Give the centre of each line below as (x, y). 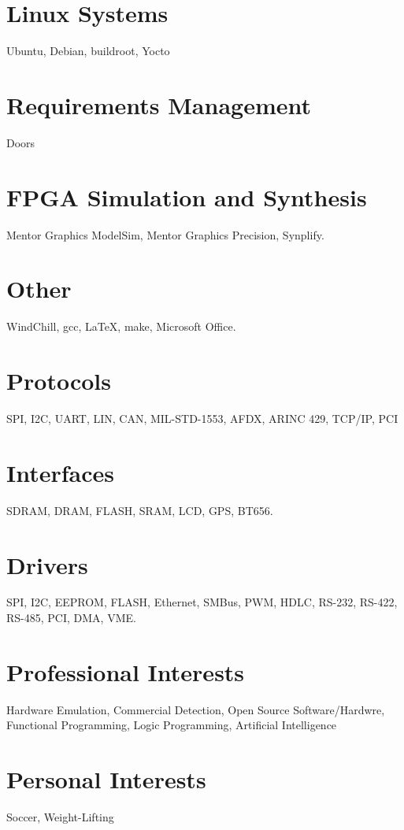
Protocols (59, 381)
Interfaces (61, 472)
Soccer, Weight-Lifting (60, 817)
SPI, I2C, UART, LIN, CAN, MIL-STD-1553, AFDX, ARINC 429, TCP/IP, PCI (202, 418)
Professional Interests (126, 671)
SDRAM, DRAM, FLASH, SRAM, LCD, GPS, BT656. (140, 510)
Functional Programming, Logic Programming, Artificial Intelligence (172, 725)
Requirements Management (159, 104)
